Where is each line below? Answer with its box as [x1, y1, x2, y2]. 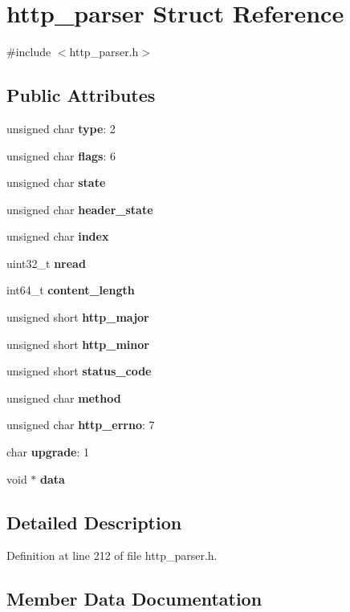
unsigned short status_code [6, 363, 152, 379]
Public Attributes [6, 83, 156, 107]
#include [6, 43, 51, 60]
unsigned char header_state [6, 201, 153, 217]
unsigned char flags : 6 [6, 147, 116, 164]
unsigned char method [6, 389, 121, 406]
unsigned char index [6, 228, 109, 245]
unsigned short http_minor [6, 335, 149, 352]
